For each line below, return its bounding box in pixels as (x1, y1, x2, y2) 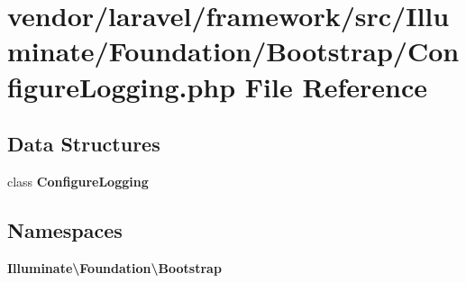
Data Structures (7, 130, 160, 158)
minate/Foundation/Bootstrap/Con (7, 32, 460, 69)
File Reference (244, 68, 427, 105)
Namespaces (7, 215, 123, 243)
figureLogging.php (7, 68, 236, 105)
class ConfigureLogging (7, 171, 149, 190)
